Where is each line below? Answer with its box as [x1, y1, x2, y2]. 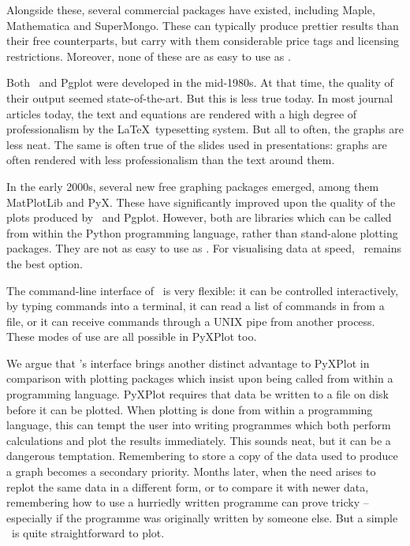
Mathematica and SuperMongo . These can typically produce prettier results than [6, 17, 399, 33]
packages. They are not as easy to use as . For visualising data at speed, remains [6, 240, 402, 256]
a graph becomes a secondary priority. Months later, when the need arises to [6, 463, 376, 480]
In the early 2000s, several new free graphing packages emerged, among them [6, 178, 379, 194]
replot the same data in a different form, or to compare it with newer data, [6, 478, 369, 495]
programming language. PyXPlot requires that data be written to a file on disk [6, 386, 389, 402]
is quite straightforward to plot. [11, 525, 165, 541]
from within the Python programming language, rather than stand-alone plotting [6, 224, 398, 241]
